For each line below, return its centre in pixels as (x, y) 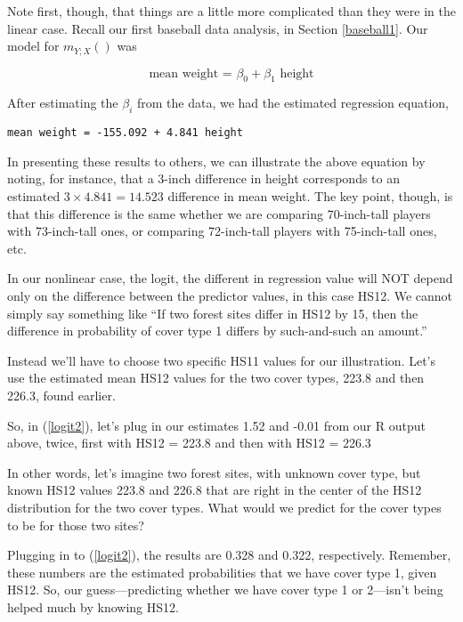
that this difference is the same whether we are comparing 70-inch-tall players (219, 213)
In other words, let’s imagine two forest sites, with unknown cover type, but (214, 472)
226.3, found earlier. (61, 396)
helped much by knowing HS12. (93, 606)
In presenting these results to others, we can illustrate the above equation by (216, 161)
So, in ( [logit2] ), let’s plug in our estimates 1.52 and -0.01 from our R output (216, 425)
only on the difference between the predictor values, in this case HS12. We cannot (230, 296)
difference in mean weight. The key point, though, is (310, 196)
